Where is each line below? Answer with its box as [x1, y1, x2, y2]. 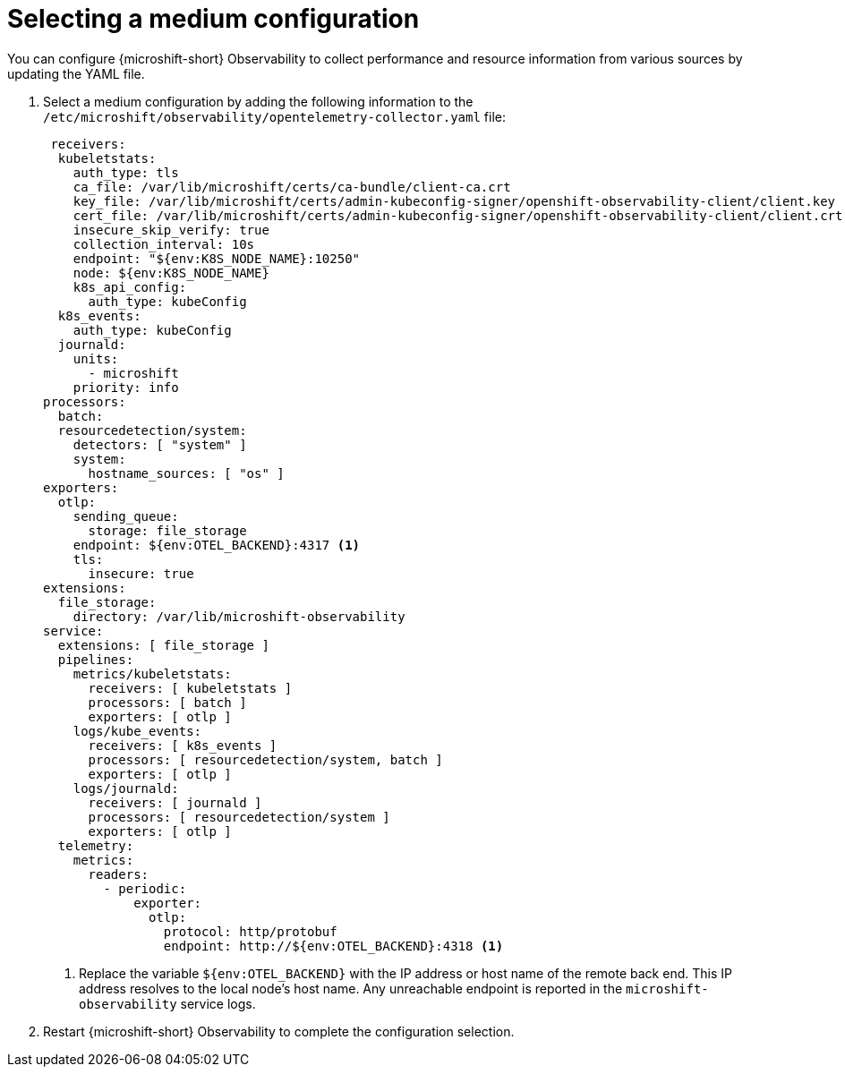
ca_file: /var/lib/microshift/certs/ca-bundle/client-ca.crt [73, 179, 511, 194]
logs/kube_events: [73, 723, 202, 738]
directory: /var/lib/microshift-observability [73, 609, 405, 624]
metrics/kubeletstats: [73, 666, 232, 681]
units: [73, 351, 119, 366]
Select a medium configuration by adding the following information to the [43, 93, 474, 109]
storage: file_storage [88, 523, 247, 538]
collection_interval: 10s [73, 236, 255, 251]
